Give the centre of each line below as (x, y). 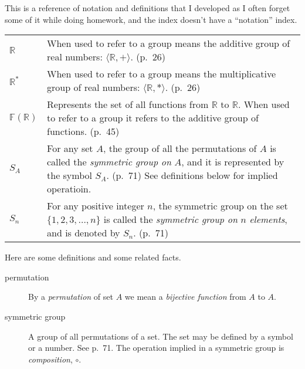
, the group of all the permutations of (180, 148)
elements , (268, 219)
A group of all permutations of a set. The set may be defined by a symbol (161, 336)
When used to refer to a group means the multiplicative (162, 74)
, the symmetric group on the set (220, 206)
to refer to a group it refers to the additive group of (153, 118)
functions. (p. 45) (83, 131)
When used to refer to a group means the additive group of (169, 43)
